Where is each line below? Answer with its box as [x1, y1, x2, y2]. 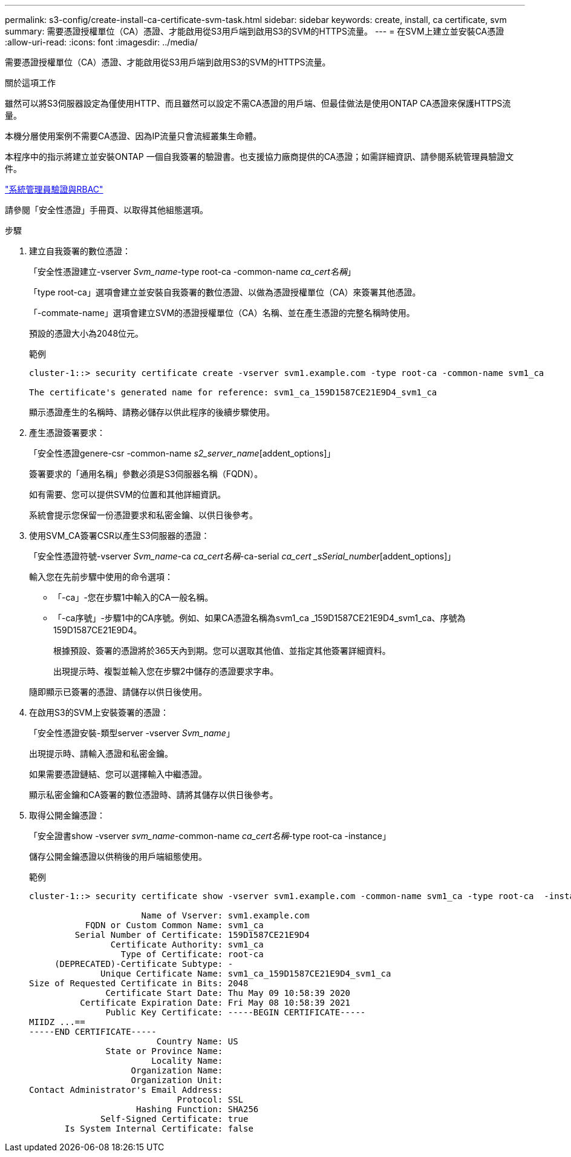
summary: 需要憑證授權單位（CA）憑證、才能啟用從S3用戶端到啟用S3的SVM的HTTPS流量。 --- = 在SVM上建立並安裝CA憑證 [5, 26, 504, 36]
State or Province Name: [105, 1046, 223, 1056]
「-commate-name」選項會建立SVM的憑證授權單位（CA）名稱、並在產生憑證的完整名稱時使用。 [29, 308, 415, 318]
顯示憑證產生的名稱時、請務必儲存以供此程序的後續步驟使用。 [29, 407, 275, 417]
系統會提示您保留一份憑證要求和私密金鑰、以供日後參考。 [29, 510, 258, 520]
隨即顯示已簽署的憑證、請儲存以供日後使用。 [29, 687, 207, 697]
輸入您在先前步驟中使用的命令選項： [29, 572, 173, 582]
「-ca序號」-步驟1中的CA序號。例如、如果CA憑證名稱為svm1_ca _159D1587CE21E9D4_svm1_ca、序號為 [53, 613, 466, 623]
